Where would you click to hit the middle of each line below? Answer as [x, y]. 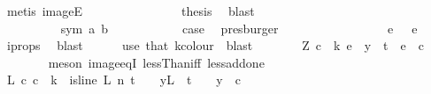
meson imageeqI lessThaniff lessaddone [156, 62]
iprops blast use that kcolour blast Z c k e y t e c [215, 45]
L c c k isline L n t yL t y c [123, 80]
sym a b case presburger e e [239, 28]
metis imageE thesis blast [131, 11]
